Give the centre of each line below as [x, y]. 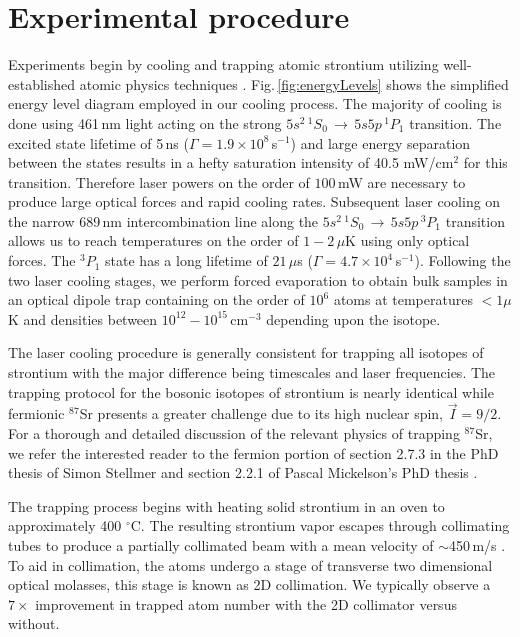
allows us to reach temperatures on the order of [153, 240]
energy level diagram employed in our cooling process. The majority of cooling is [255, 103]
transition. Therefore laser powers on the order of [159, 181]
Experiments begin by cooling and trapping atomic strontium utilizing [223, 64]
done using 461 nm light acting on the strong [145, 122]
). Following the [462, 260]
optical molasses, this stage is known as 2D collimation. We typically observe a [249, 584]
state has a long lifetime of [186, 260]
